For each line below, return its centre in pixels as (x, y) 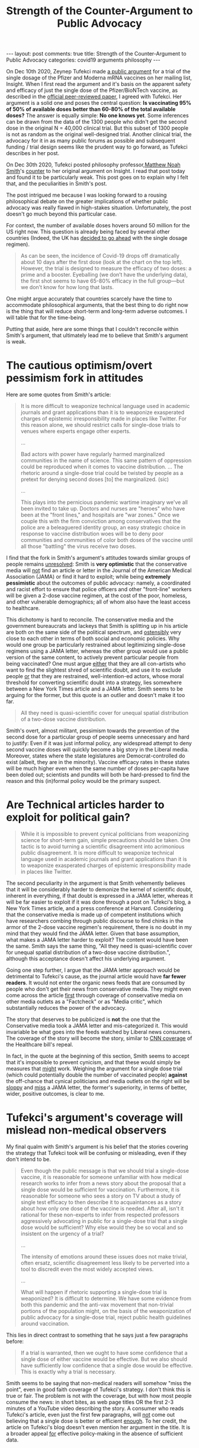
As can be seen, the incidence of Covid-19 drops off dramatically (100, 256)
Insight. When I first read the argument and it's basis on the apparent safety (99, 84)
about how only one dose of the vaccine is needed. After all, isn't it (102, 1208)
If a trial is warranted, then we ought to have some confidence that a (104, 1353)
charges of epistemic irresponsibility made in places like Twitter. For (104, 419)
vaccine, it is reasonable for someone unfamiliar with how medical (101, 1177)
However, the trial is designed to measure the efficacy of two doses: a (106, 268)
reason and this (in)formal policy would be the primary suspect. (84, 781)
